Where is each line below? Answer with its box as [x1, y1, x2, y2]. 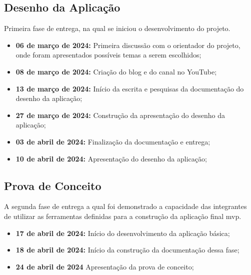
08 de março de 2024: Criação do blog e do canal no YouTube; [15, 66, 217, 76]
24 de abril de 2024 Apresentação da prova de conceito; [15, 261, 194, 271]
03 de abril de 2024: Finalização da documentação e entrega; [15, 136, 210, 146]
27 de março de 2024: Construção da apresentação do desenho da [15, 109, 225, 120]
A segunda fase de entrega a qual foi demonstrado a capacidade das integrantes [4, 201, 247, 211]
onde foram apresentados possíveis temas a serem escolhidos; [15, 49, 201, 60]
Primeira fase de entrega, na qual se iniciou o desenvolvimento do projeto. [4, 23, 230, 33]
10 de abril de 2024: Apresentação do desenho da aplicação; [15, 153, 207, 163]
